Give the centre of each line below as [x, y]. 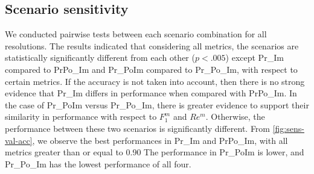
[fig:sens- [288, 128]
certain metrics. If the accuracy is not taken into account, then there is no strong [155, 81]
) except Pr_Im [255, 57]
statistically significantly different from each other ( [100, 57]
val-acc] [19, 140]
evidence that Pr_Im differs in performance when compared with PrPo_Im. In [151, 93]
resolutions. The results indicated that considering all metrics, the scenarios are [152, 45]
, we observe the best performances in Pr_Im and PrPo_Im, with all [160, 140]
